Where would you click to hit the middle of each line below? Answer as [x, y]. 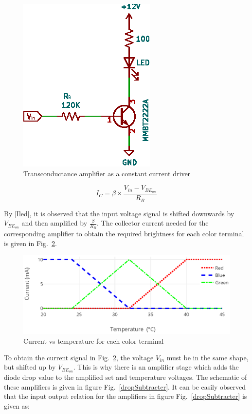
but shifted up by [30, 367]
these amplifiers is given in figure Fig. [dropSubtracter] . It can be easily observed [125, 386]
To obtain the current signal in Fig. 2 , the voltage [79, 357]
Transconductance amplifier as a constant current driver [107, 173]
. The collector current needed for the [153, 223]
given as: [17, 405]
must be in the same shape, [207, 357]
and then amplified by [54, 223]
